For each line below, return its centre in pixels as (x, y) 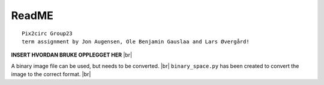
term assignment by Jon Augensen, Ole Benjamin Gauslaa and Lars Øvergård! (136, 41)
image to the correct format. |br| (51, 74)
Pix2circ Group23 (47, 33)
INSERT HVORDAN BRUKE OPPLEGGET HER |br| (72, 55)
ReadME (32, 15)
